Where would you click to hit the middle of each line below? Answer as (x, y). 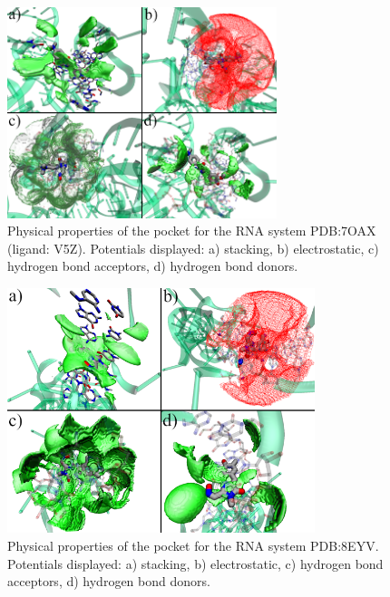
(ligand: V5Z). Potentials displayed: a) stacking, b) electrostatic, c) (193, 248)
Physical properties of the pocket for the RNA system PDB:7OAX (192, 231)
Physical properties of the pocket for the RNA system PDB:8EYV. (193, 545)
